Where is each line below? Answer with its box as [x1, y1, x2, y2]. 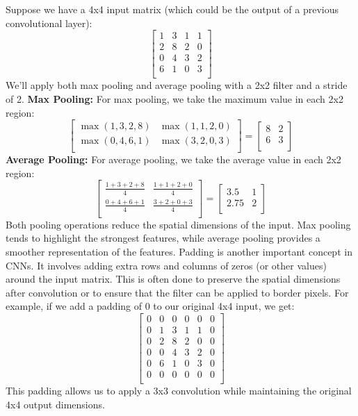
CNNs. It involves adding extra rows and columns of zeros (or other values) [6, 258, 327, 272]
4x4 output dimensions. [6, 397, 105, 411]
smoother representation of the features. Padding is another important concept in [6, 244, 352, 258]
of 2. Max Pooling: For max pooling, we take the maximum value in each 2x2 [6, 91, 343, 106]
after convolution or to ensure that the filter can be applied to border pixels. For [6, 285, 349, 299]
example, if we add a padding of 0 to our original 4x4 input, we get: [6, 299, 295, 313]
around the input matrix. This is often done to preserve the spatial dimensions [6, 272, 341, 286]
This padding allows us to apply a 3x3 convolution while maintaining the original [6, 383, 352, 398]
